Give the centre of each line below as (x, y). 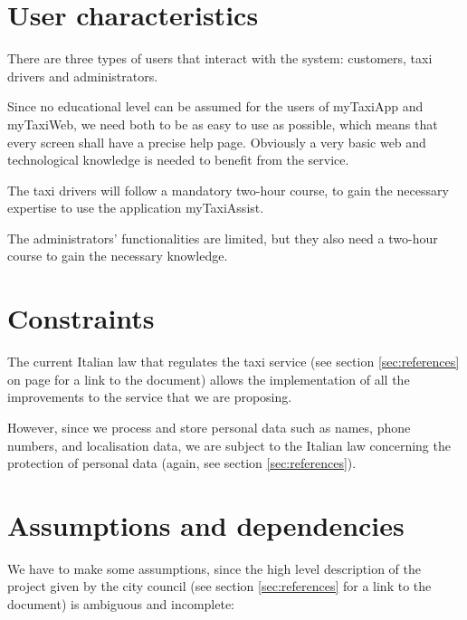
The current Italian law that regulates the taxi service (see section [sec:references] (233, 362)
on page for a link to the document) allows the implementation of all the (209, 379)
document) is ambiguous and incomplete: (121, 604)
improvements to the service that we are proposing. (150, 397)
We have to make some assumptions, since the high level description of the (214, 568)
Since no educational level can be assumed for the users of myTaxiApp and (215, 106)
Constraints (81, 318)
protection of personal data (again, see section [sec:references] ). (182, 463)
